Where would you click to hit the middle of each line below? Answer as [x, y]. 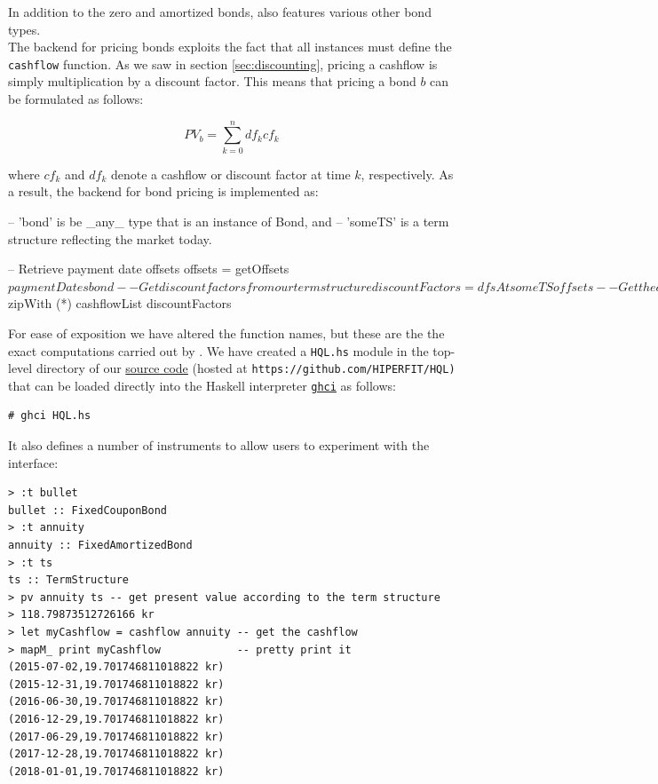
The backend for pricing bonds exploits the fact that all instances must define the [230, 47]
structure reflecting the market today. [110, 238]
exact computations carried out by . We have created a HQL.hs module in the [218, 350]
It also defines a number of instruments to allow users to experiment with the [219, 445]
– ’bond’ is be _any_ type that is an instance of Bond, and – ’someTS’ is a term [229, 221]
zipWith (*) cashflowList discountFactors [120, 303]
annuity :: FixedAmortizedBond [100, 546]
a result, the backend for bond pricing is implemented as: [163, 191]
